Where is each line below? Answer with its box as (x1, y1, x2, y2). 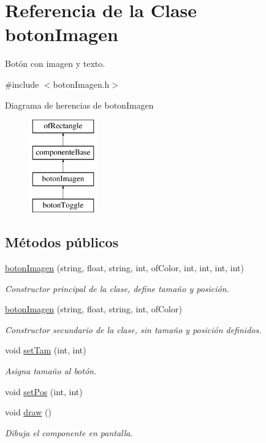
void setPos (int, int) (5, 385, 83, 398)
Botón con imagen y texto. (5, 57, 105, 70)
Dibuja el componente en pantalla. (5, 426, 133, 439)
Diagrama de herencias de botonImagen (5, 98, 154, 111)
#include (5, 77, 39, 90)
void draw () (5, 406, 51, 418)
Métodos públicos (5, 233, 119, 252)
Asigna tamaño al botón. (5, 364, 97, 377)
